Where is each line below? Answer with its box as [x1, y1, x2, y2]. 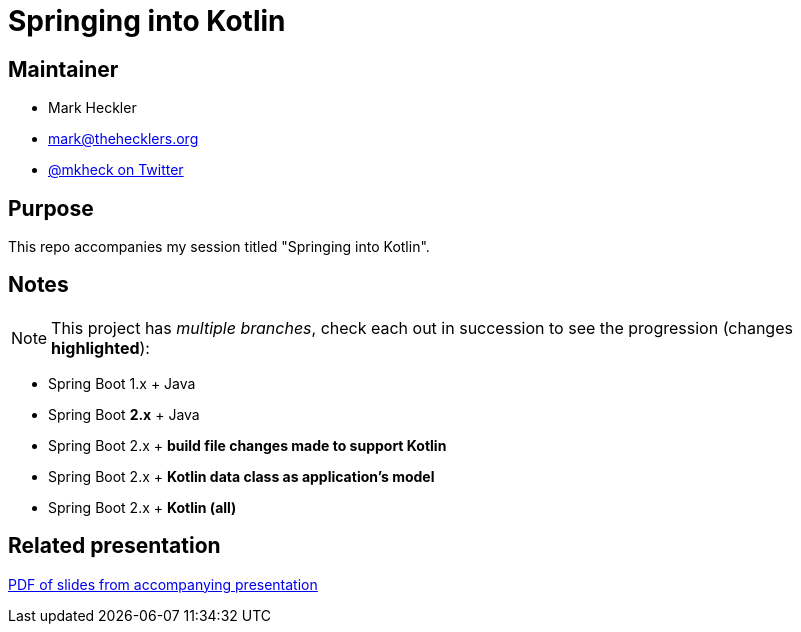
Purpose [8, 195, 94, 221]
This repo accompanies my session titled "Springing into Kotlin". [8, 238, 430, 256]
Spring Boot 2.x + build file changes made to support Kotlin [48, 436, 447, 454]
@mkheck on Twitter [48, 161, 184, 179]
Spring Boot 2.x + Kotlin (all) [48, 498, 237, 516]
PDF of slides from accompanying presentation [8, 575, 318, 593]
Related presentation [8, 533, 221, 559]
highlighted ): [51, 337, 150, 358]
